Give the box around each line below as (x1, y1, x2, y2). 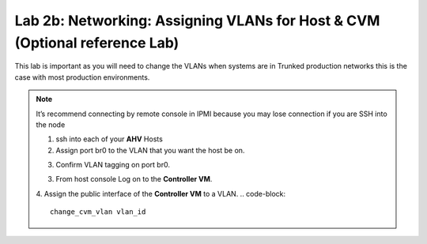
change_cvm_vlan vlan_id (50, 208, 146, 216)
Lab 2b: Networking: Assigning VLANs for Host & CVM (14, 12, 380, 29)
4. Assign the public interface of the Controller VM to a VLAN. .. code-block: (36, 189, 286, 198)
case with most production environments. (14, 72, 150, 82)
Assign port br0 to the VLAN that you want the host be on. (55, 145, 245, 155)
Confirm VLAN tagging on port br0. (55, 160, 170, 170)
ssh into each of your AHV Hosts (55, 134, 164, 144)
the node (36, 119, 66, 130)
